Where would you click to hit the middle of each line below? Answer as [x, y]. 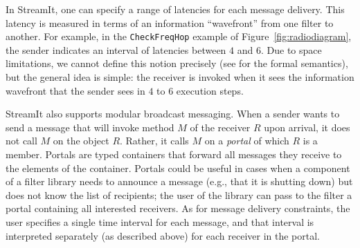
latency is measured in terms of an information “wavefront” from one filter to [170, 22]
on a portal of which [247, 141]
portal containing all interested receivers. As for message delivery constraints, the [178, 208]
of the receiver [220, 127]
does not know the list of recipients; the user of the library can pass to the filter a [179, 194]
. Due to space [291, 49]
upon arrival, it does [307, 127]
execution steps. [210, 90]
